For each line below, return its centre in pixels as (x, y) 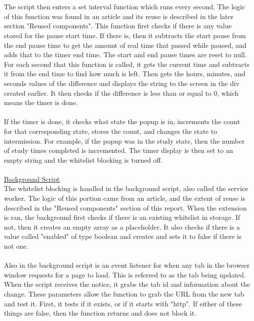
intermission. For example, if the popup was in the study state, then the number (124, 140)
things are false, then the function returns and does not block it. (100, 313)
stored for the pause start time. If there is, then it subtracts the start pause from (125, 35)
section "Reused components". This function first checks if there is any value (118, 26)
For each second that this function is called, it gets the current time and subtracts (127, 64)
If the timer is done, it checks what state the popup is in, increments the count (122, 121)
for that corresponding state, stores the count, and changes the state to (111, 131)
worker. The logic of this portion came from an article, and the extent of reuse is (125, 198)
